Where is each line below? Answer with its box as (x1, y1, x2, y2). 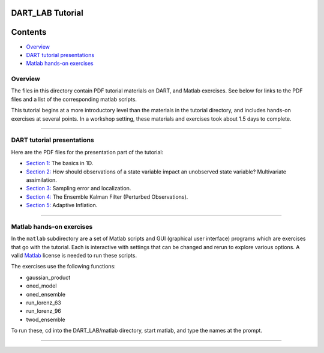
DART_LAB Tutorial (11, 8, 83, 18)
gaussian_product (26, 274, 71, 281)
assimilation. (26, 176, 57, 183)
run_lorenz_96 (26, 307, 61, 315)
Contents (11, 27, 47, 37)
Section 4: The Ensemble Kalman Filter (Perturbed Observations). (26, 193, 188, 201)
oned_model (26, 282, 57, 289)
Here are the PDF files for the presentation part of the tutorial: (11, 148, 164, 155)
